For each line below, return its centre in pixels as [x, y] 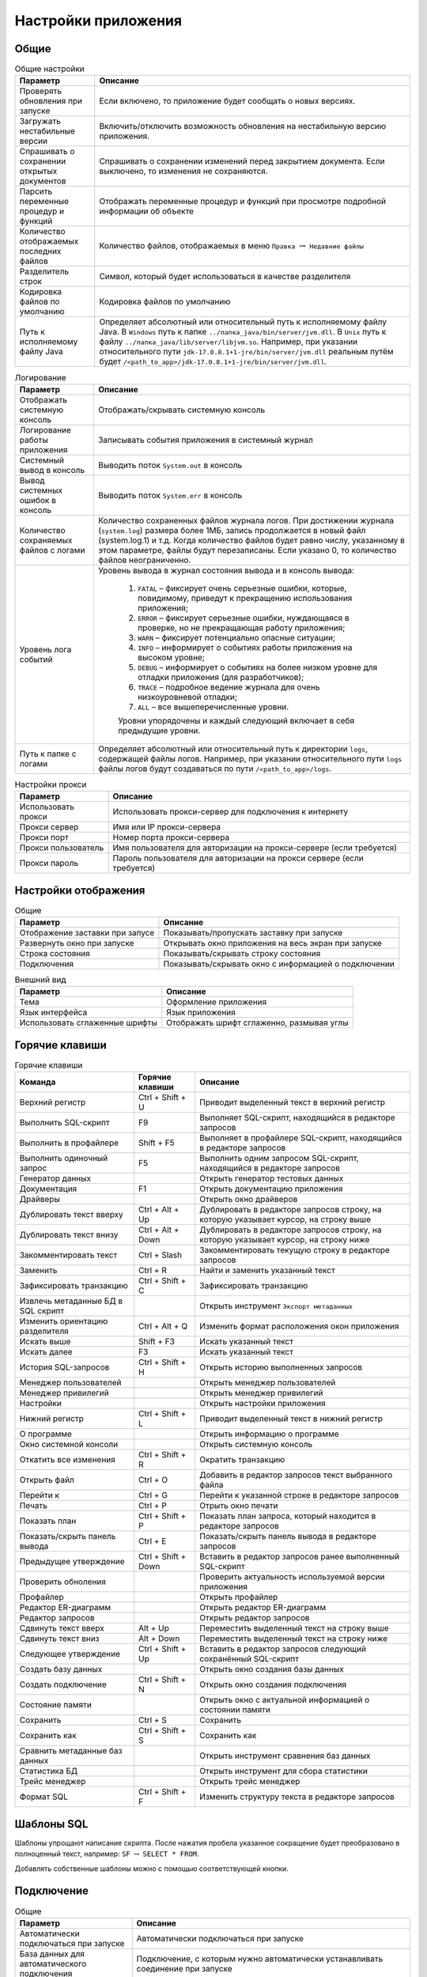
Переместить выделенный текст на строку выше [294, 1628]
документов [43, 181]
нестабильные [47, 131]
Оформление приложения [217, 1002]
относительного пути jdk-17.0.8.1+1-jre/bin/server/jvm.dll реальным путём [247, 352]
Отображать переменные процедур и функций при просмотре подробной [243, 202]
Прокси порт [44, 837]
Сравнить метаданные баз [71, 1751]
